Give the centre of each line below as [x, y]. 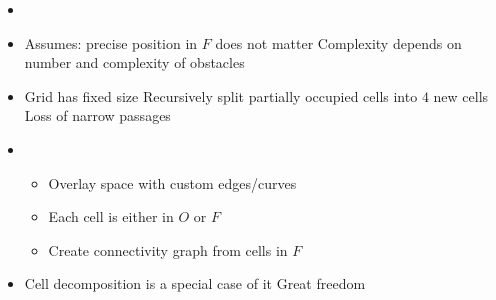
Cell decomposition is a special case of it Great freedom [195, 283]
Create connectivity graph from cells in [168, 249]
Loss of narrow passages [97, 115]
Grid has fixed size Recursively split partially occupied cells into [221, 95]
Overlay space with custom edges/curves [172, 182]
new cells [461, 95]
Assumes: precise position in [111, 42]
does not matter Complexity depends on [338, 42]
